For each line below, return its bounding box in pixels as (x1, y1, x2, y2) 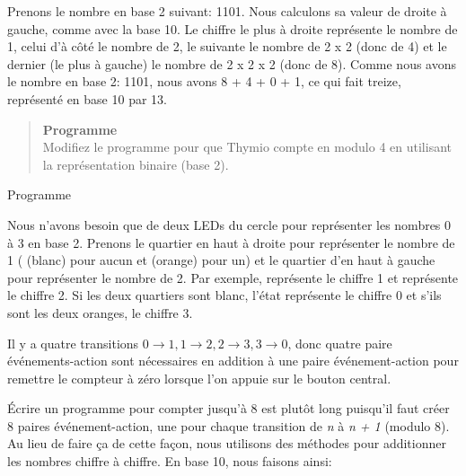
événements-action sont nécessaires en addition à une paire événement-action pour (7, 351, 459, 370)
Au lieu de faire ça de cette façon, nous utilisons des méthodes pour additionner (7, 434, 446, 453)
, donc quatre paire (287, 333, 392, 352)
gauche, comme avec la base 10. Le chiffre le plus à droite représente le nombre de (7, 19, 458, 38)
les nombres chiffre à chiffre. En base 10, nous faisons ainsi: (7, 452, 332, 471)
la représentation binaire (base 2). (42, 154, 229, 173)
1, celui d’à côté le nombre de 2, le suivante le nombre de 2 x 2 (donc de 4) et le (7, 37, 447, 56)
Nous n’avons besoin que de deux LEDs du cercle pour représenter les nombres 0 (7, 215, 452, 234)
